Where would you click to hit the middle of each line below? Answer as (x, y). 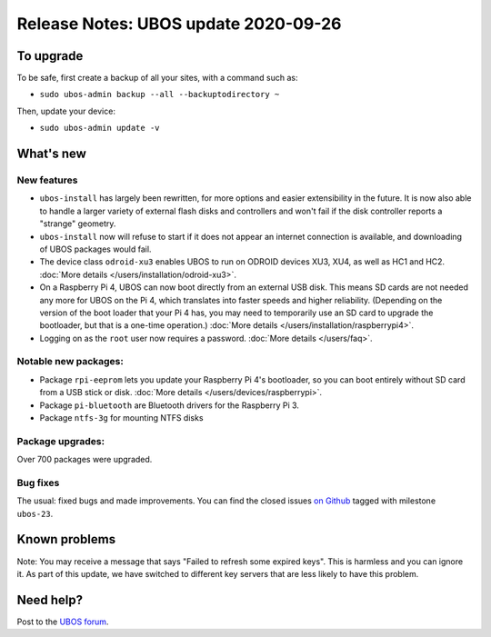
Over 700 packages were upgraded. (85, 460)
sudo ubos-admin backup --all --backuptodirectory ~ (160, 95)
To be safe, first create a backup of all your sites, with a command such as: (157, 78)
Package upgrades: (60, 441)
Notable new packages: (70, 362)
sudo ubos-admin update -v (100, 128)
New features (47, 180)
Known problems (66, 539)
